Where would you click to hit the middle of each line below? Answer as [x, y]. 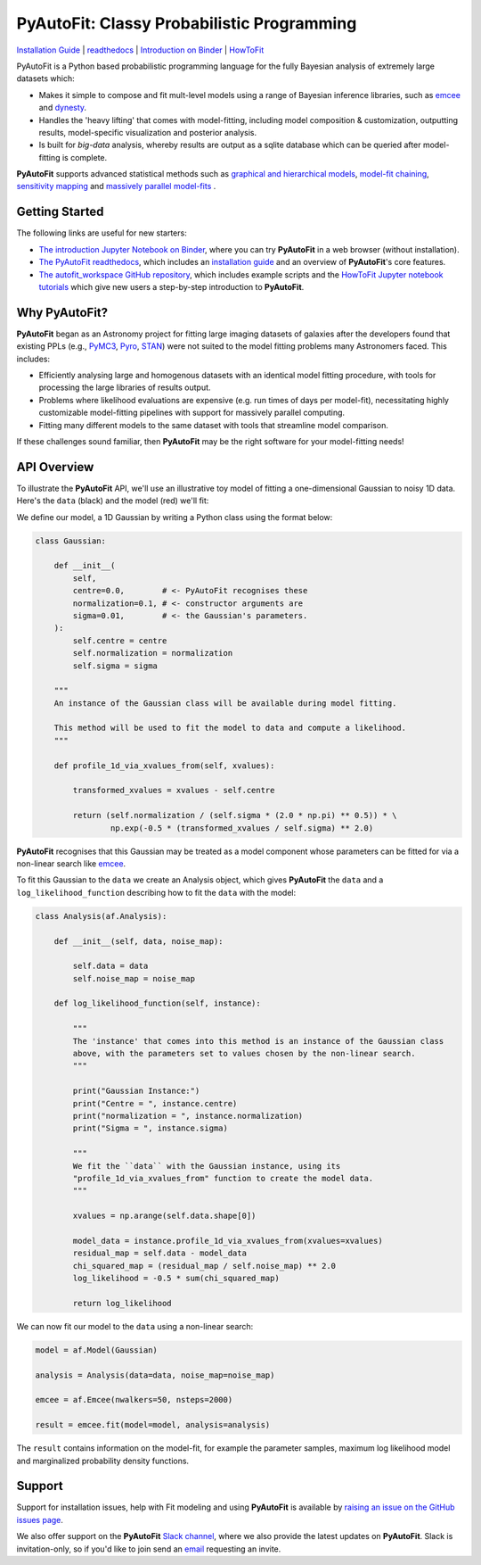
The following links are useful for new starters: [102, 233]
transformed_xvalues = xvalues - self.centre [174, 791]
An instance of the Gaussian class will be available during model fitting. [225, 703]
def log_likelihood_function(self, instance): [158, 1003]
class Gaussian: [71, 541]
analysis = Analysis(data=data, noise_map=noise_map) [155, 1375]
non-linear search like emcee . [71, 863]
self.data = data [110, 966]
